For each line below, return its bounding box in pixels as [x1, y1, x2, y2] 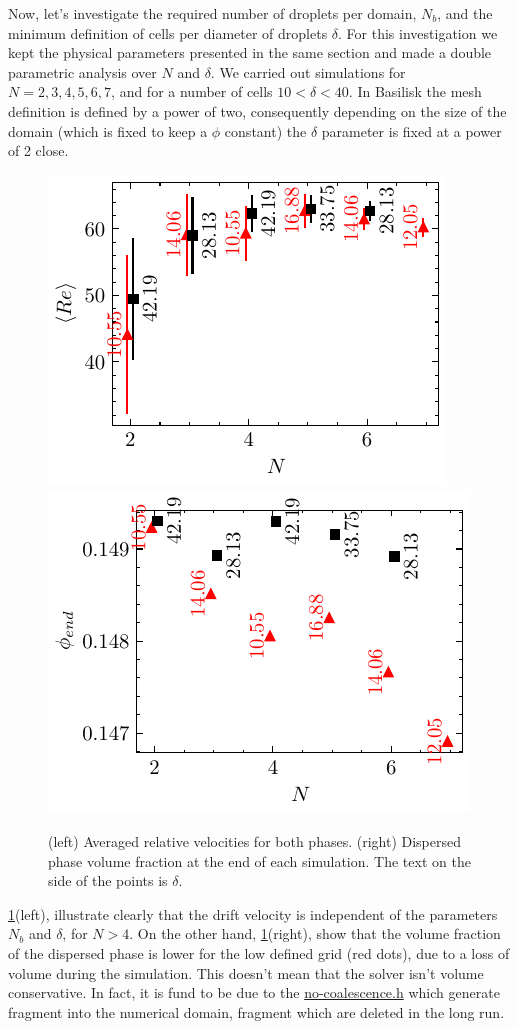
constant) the [224, 120, 307, 141]
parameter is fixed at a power [321, 120, 502, 141]
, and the [437, 3, 493, 23]
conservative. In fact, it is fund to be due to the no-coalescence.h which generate [8, 982, 500, 1003]
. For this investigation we [338, 22, 498, 43]
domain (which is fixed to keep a [8, 120, 208, 141]
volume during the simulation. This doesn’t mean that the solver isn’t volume [8, 962, 484, 983]
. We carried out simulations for [210, 61, 406, 82]
